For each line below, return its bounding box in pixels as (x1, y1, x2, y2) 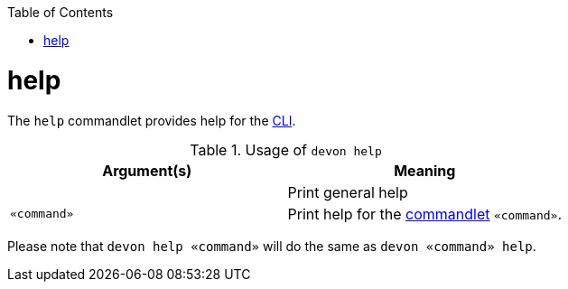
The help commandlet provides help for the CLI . (7, 112, 296, 128)
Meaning (394, 161, 456, 180)
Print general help (287, 182, 408, 201)
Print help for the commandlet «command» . (287, 204, 563, 223)
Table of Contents (7, 5, 114, 20)
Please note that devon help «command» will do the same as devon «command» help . (7, 238, 536, 254)
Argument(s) (102, 161, 192, 180)
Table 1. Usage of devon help (190, 140, 382, 159)
